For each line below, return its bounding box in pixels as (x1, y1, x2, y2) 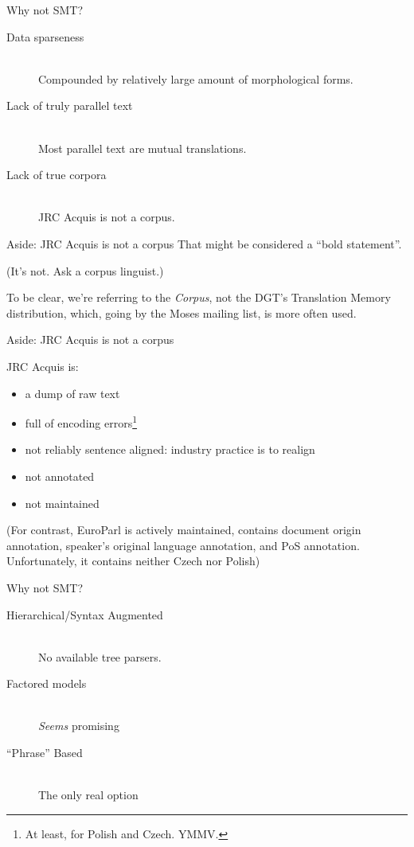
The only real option (38, 786, 139, 803)
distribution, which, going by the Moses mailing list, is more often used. (6, 304, 357, 321)
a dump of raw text (25, 384, 120, 401)
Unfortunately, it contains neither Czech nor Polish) (6, 552, 260, 569)
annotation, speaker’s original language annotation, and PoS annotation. (6, 537, 360, 553)
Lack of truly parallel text (6, 97, 133, 114)
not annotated (25, 467, 95, 484)
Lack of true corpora (6, 166, 107, 183)
